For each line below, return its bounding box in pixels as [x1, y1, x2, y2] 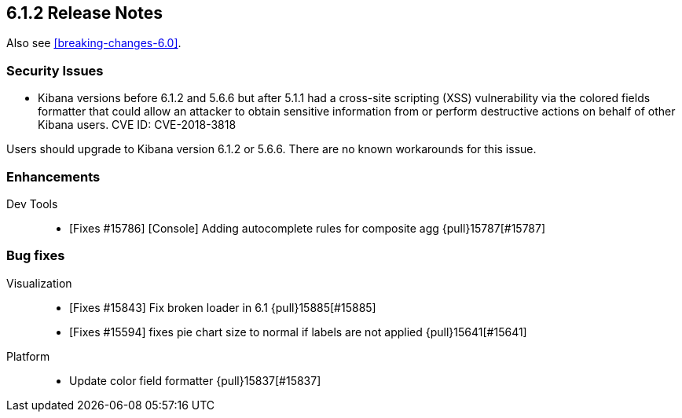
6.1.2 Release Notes [6, 3, 163, 23]
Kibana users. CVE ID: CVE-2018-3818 [38, 118, 236, 132]
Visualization [6, 276, 72, 290]
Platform [6, 349, 50, 363]
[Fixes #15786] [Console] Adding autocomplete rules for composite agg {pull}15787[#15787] [69, 221, 546, 235]
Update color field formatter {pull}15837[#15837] [69, 373, 321, 387]
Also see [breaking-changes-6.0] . [6, 36, 181, 50]
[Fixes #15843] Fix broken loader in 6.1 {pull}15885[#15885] [69, 300, 376, 314]
